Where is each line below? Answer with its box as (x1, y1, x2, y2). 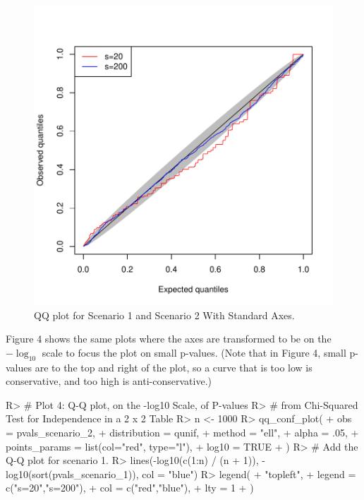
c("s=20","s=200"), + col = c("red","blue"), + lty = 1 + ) (6, 480, 254, 495)
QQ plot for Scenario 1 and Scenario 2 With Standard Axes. (34, 307, 295, 322)
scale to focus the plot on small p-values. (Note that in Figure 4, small (42, 345, 346, 359)
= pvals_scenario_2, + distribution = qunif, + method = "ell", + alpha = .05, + (6, 424, 359, 439)
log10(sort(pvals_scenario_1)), (6, 466, 139, 481)
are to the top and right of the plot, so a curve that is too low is (35, 359, 313, 374)
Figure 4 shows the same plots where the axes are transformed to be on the (6, 331, 332, 346)
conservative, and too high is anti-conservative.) (6, 374, 212, 388)
